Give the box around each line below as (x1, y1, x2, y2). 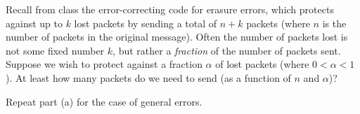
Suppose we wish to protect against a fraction (6, 57, 202, 71)
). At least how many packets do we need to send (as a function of (6, 70, 291, 85)
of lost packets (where (215, 57, 309, 71)
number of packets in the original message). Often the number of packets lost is (6, 29, 348, 44)
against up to (6, 15, 63, 30)
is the (322, 15, 347, 30)
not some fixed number (6, 43, 105, 57)
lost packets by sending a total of (74, 15, 217, 30)
